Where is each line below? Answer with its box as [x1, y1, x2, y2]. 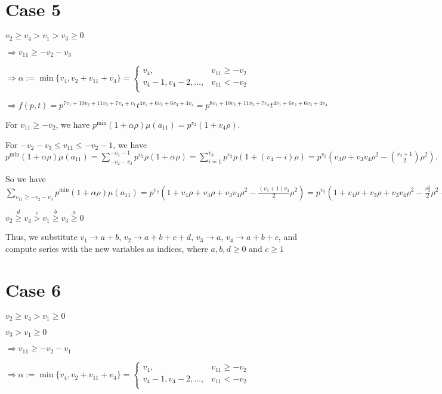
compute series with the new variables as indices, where [5, 242, 208, 254]
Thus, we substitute [5, 230, 78, 243]
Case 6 [5, 277, 61, 301]
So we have [5, 172, 46, 184]
